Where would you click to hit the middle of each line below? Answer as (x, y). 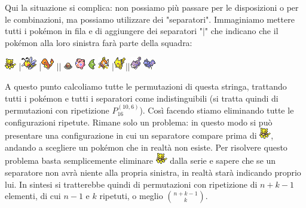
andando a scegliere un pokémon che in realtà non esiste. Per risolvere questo (146, 147)
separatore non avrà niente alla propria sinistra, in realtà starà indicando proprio (153, 172)
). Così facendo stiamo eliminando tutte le (217, 110)
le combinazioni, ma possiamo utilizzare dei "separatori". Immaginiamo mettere (150, 19)
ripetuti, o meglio (131, 196)
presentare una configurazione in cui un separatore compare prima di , (139, 135)
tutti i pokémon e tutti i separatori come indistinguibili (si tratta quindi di (142, 98)
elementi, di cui (33, 196)
